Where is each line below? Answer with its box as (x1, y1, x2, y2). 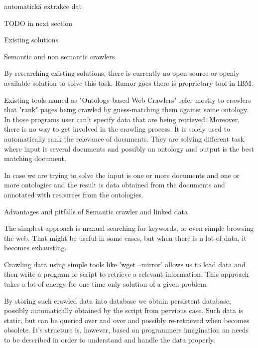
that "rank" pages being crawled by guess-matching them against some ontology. (4, 104, 249, 115)
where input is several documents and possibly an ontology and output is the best (4, 143, 254, 154)
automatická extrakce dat (4, 1, 82, 11)
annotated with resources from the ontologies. (4, 189, 143, 199)
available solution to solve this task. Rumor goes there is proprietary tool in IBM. (4, 77, 254, 88)
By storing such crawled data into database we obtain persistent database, (4, 295, 231, 306)
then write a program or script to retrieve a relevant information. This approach (4, 269, 249, 279)
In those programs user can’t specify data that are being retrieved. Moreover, (4, 114, 240, 124)
